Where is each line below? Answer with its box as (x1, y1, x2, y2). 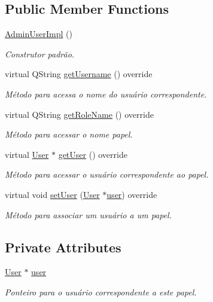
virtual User (5, 148, 49, 160)
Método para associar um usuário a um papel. (5, 208, 172, 221)
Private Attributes (5, 237, 121, 256)
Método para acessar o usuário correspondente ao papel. (5, 168, 209, 181)
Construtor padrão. (5, 47, 75, 60)
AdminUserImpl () (5, 28, 72, 40)
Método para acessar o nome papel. (5, 128, 133, 141)
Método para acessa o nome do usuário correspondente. (5, 87, 207, 100)
